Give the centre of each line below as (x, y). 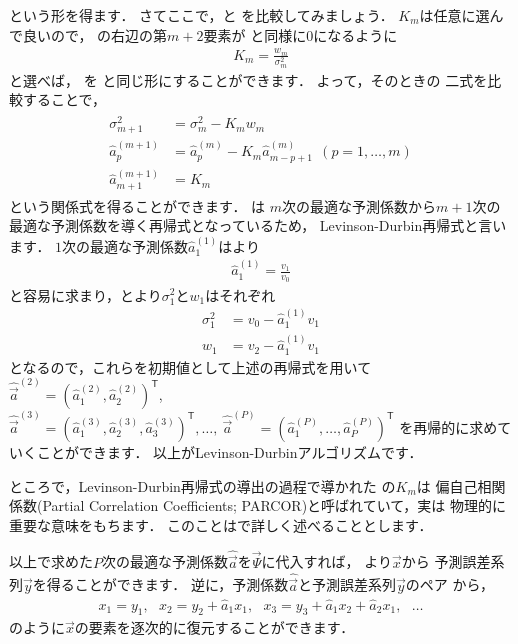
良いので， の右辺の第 (95, 34)
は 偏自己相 (454, 485)
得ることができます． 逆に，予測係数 (167, 584)
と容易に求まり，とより (85, 294)
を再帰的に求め (448, 426)
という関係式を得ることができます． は (137, 205)
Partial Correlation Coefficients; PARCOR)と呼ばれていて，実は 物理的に (274, 505)
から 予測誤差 (446, 561)
